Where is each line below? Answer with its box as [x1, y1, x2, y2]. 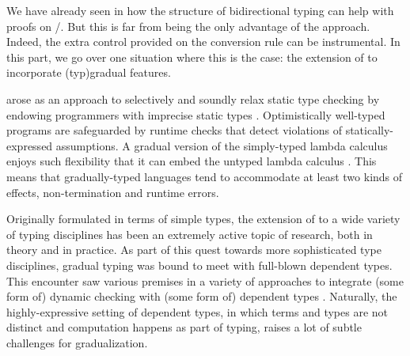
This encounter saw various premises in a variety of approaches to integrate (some [6, 272, 404, 289]
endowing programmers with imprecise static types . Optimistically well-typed [6, 106, 385, 123]
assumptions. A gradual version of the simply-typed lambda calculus [55, 137, 388, 153]
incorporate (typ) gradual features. [6, 64, 171, 81]
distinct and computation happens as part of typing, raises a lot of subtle [6, 319, 362, 335]
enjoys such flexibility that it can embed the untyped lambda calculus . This [6, 153, 377, 169]
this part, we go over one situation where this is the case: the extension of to [6, 48, 378, 65]
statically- [345, 122, 394, 138]
